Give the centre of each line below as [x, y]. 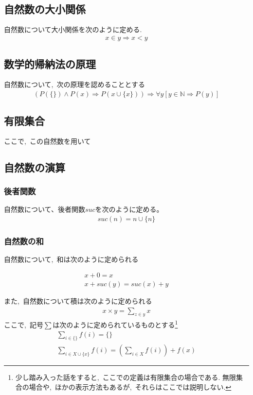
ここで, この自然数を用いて [47, 141]
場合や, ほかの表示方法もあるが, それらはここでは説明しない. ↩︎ [130, 387]
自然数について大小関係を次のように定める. [73, 29]
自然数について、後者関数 [45, 209]
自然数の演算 [35, 167]
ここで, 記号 [24, 325]
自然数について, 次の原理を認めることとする [75, 84]
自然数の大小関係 [45, 9]
